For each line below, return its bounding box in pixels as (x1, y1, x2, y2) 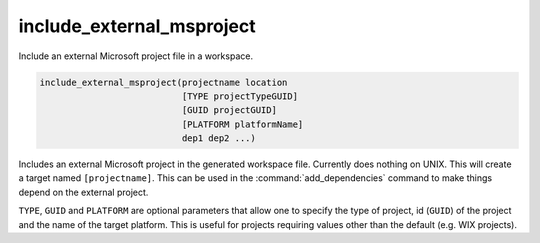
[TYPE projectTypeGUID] (181, 90, 299, 102)
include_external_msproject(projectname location (39, 76, 288, 88)
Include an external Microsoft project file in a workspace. (18, 50, 254, 62)
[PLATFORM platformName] (181, 118, 304, 130)
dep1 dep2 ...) (181, 133, 257, 144)
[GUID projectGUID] (181, 105, 277, 116)
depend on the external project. (18, 186, 149, 198)
